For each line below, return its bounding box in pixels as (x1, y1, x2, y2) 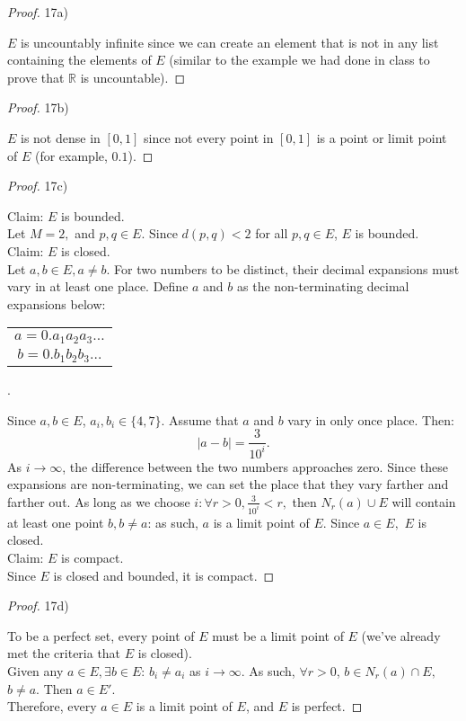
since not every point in (144, 128, 274, 147)
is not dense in (21, 128, 101, 147)
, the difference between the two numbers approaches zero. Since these (62, 457, 448, 476)
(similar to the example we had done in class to (169, 50, 430, 69)
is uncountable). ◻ (80, 67, 186, 86)
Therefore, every (7, 697, 97, 716)
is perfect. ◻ (291, 697, 363, 716)
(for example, (34, 146, 108, 165)
